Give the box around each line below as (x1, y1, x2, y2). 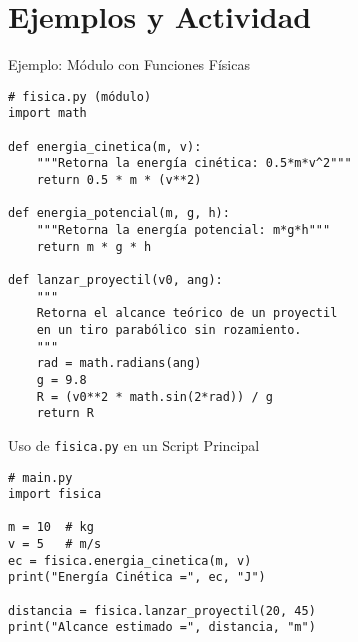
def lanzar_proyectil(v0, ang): (8, 272, 223, 287)
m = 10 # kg (8, 520, 94, 535)
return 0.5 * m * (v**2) (36, 173, 202, 187)
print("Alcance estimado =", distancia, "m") (8, 620, 316, 635)
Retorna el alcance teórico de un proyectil (36, 306, 338, 321)
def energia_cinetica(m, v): (8, 139, 202, 154)
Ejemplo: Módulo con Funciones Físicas (8, 54, 250, 75)
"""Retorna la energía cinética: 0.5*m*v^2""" (36, 156, 352, 171)
